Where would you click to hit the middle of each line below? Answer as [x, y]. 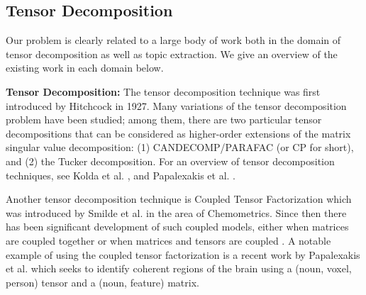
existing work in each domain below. [85, 68]
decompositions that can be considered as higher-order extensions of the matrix [178, 133]
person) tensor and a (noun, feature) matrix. [102, 282]
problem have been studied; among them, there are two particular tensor [164, 119]
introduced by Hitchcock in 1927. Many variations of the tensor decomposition [176, 105]
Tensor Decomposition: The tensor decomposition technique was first [163, 91]
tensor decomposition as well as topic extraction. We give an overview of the [172, 54]
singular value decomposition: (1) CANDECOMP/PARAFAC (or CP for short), [180, 147]
